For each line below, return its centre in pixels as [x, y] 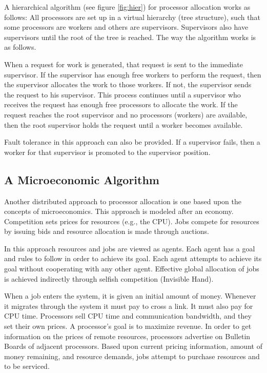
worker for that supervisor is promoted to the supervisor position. [107, 152]
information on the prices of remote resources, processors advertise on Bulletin [127, 336]
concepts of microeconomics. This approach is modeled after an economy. [119, 211]
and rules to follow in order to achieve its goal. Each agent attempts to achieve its [133, 258]
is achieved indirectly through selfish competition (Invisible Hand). [109, 278]
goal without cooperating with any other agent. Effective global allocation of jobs [132, 269]
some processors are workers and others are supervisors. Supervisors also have [126, 27]
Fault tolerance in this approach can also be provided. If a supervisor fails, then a [132, 142]
